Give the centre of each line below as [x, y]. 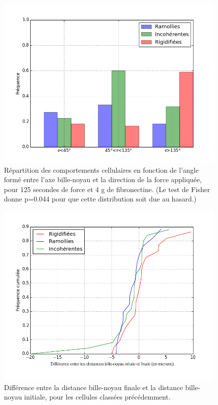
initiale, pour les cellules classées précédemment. [97, 397]
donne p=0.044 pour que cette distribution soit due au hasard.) [100, 199]
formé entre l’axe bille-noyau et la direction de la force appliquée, [103, 179]
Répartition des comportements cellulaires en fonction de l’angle [101, 169]
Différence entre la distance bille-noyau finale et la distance [94, 387]
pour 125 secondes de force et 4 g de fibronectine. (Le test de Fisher [107, 189]
